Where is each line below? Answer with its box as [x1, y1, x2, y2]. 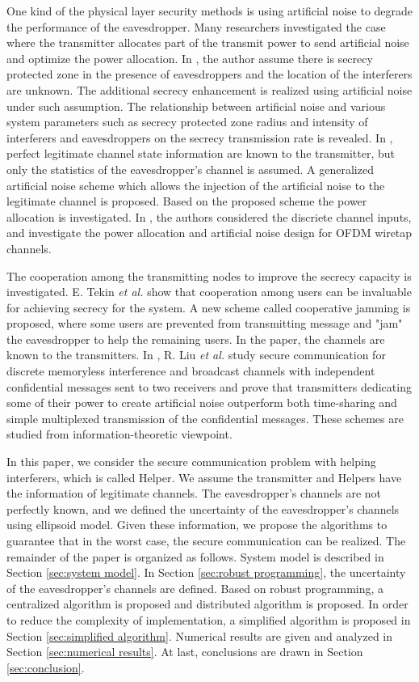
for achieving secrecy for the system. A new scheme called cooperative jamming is [6, 299, 411, 316]
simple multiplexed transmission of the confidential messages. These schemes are [6, 409, 404, 426]
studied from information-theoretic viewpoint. [6, 426, 233, 443]
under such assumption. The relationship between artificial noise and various [6, 97, 386, 114]
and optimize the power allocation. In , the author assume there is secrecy [6, 49, 373, 66]
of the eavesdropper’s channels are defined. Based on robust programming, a [6, 579, 384, 596]
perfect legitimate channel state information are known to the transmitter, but [6, 145, 396, 162]
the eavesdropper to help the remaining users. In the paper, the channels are [6, 330, 385, 347]
